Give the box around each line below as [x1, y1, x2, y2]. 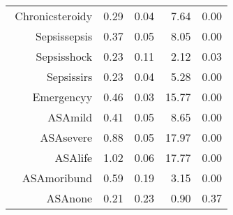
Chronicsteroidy [15, 8, 93, 24]
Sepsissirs [46, 68, 93, 84]
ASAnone [46, 190, 93, 206]
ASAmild [47, 109, 93, 125]
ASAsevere [40, 129, 93, 145]
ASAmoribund [22, 170, 93, 186]
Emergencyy [32, 89, 93, 105]
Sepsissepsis [35, 28, 93, 44]
